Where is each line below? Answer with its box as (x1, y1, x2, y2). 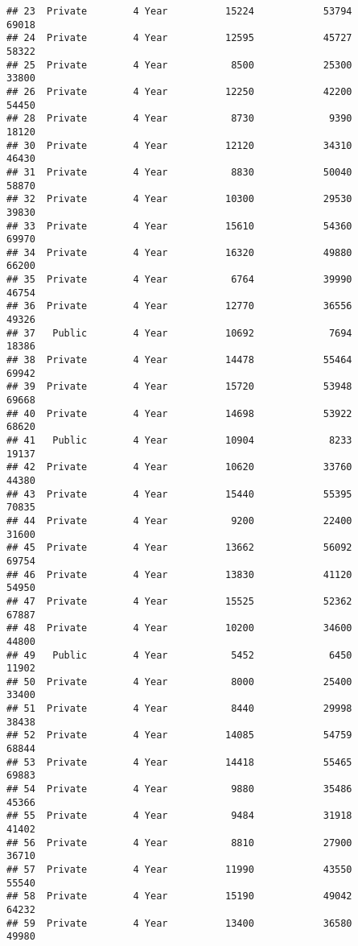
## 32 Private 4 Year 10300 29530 (6, 193, 352, 205)
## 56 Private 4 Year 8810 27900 (6, 837, 352, 849)
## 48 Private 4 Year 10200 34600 (6, 622, 352, 634)
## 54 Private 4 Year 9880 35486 (6, 783, 352, 795)
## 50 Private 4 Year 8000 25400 (6, 675, 352, 688)
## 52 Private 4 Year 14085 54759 (6, 729, 352, 742)
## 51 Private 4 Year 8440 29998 (6, 703, 352, 715)
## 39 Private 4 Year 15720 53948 (6, 381, 352, 393)
